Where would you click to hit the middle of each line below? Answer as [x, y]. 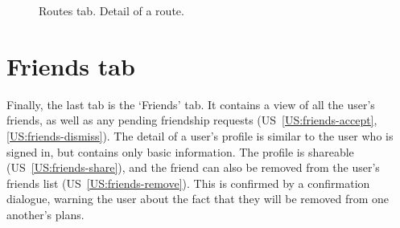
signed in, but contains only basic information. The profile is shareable [180, 151]
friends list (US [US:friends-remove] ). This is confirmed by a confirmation [188, 183]
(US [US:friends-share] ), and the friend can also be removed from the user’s [193, 167]
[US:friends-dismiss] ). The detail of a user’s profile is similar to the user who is [200, 135]
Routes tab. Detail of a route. [111, 10]
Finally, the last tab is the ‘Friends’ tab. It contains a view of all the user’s [191, 104]
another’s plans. [45, 214]
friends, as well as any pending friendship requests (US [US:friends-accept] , [192, 120]
